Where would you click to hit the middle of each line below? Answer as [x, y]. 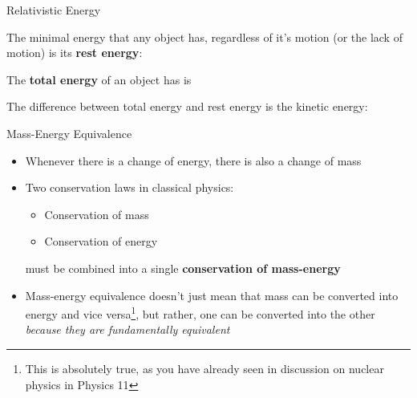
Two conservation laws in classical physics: [130, 187]
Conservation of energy [101, 241]
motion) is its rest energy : [75, 53]
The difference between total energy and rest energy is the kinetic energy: [187, 106]
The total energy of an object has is [99, 79]
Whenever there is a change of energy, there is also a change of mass [193, 160]
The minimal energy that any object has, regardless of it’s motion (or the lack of [204, 37]
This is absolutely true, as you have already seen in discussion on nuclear [204, 368]
